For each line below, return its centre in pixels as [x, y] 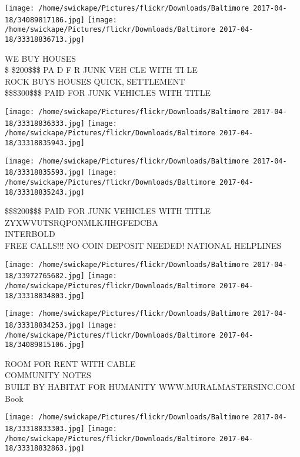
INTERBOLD [30, 234]
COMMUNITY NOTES [48, 375]
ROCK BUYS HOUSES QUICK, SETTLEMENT [95, 81]
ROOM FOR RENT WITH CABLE [70, 363]
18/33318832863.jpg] [45, 448]
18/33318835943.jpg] [45, 143]
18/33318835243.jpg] [45, 192]
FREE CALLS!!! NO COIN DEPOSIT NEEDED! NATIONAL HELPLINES [143, 246]
